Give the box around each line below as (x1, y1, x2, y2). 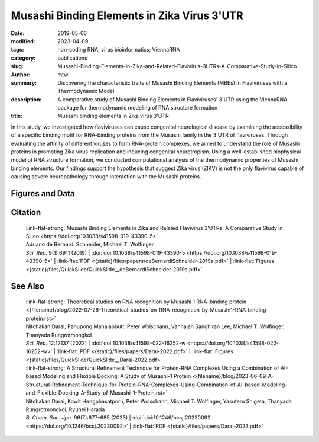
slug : (11, 63, 24, 70)
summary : (11, 79, 37, 86)
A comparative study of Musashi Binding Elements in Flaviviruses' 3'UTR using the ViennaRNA (57, 95, 288, 103)
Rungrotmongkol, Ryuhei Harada (25, 406, 105, 413)
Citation (11, 207, 41, 217)
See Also (11, 281, 44, 292)
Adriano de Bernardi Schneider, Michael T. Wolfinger (25, 241, 154, 248)
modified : (11, 37, 35, 44)
